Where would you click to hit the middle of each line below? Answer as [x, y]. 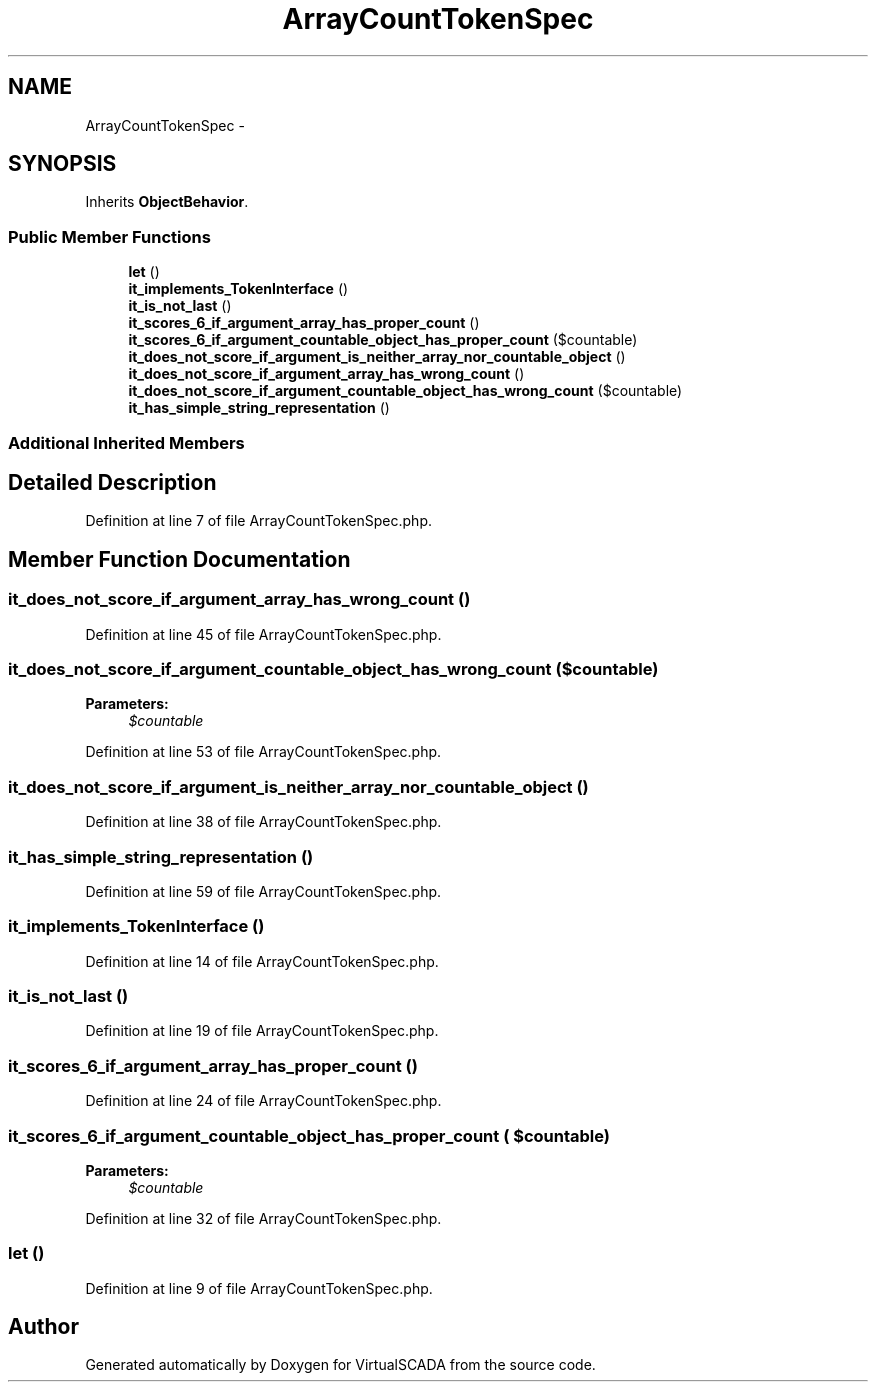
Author [43, 1327]
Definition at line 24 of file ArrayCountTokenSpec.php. [263, 1101]
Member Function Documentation [179, 559]
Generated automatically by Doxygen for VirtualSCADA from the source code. [340, 1365]
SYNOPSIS [62, 164]
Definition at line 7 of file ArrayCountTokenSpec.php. [258, 521]
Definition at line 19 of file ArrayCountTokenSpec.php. [262, 1031]
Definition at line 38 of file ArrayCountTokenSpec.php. [263, 822]
